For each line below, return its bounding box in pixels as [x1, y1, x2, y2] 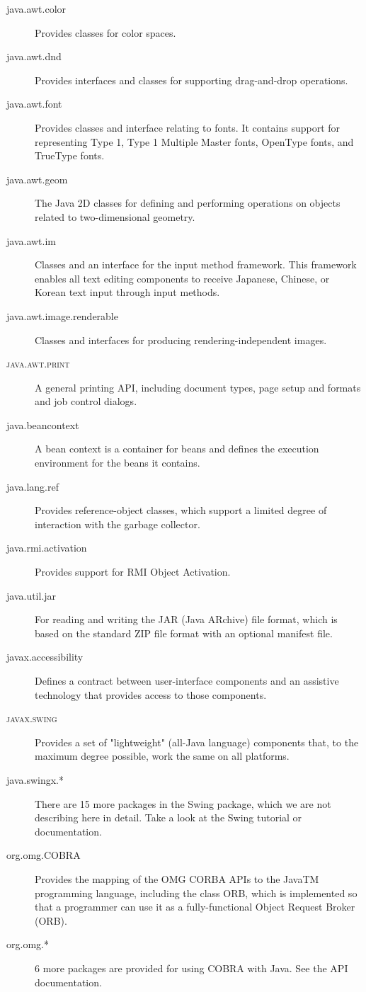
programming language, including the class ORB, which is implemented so [35, 885, 358, 900]
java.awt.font [6, 96, 62, 111]
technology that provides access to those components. [35, 687, 267, 702]
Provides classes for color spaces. [35, 25, 176, 40]
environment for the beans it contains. [35, 455, 200, 470]
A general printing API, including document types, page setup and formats [35, 380, 361, 394]
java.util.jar [6, 588, 57, 603]
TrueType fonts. [35, 148, 105, 163]
